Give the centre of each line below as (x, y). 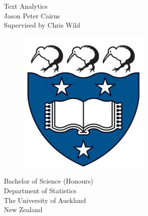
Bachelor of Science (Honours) (49, 181)
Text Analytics (26, 6)
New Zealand (23, 209)
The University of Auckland (45, 200)
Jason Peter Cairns (32, 15)
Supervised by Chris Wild (42, 25)
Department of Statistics (40, 190)
